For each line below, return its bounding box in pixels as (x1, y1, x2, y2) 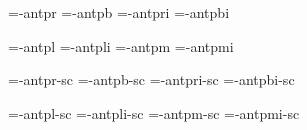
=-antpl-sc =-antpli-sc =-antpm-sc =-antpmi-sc (8, 102, 300, 123)
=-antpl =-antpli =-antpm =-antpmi (8, 35, 234, 56)
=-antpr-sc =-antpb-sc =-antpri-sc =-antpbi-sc (8, 69, 295, 90)
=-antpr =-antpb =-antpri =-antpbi (8, 2, 230, 22)
